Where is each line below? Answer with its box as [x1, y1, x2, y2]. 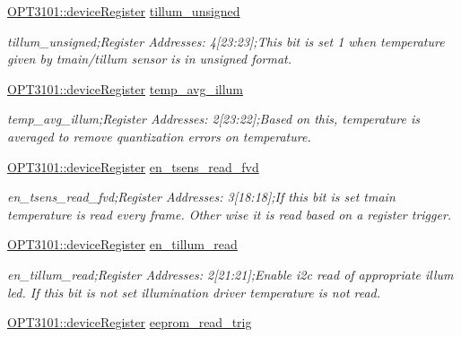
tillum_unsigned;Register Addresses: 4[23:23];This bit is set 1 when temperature [7, 31, 445, 50]
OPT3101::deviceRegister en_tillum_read [7, 235, 238, 254]
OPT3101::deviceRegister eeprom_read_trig [7, 313, 252, 332]
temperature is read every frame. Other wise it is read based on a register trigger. [7, 204, 452, 223]
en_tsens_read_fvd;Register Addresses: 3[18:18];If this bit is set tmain [7, 187, 396, 206]
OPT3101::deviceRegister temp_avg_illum [7, 79, 244, 98]
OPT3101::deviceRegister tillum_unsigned [7, 2, 240, 20]
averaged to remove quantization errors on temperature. [7, 126, 311, 145]
